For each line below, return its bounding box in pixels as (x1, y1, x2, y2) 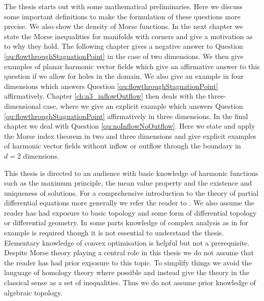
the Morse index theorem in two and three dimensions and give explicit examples (4, 130, 256, 141)
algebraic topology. (4, 287, 62, 297)
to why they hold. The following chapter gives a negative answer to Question (4, 41, 243, 51)
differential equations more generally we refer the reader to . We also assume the (4, 197, 254, 208)
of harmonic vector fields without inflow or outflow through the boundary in (4, 140, 241, 151)
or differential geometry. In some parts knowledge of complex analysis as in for (4, 217, 248, 228)
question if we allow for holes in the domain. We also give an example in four (4, 71, 244, 81)
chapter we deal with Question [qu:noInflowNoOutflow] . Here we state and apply (4, 121, 255, 131)
